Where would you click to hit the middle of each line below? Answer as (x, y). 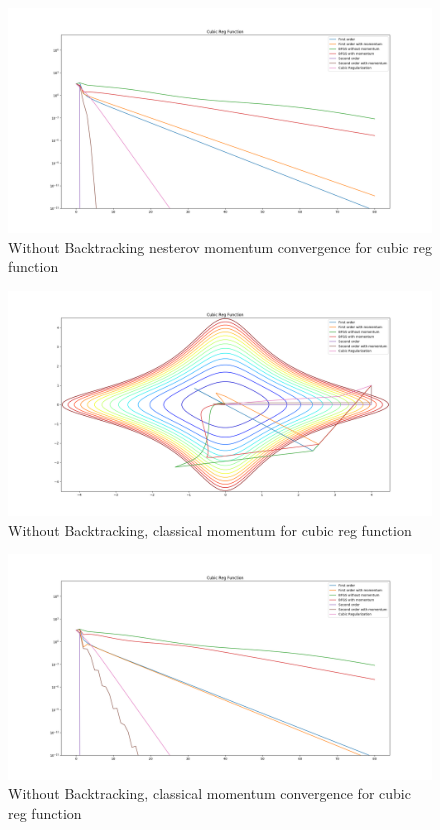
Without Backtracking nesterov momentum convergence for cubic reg (220, 246)
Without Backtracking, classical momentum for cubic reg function (210, 529)
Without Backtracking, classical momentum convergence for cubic (209, 793)
